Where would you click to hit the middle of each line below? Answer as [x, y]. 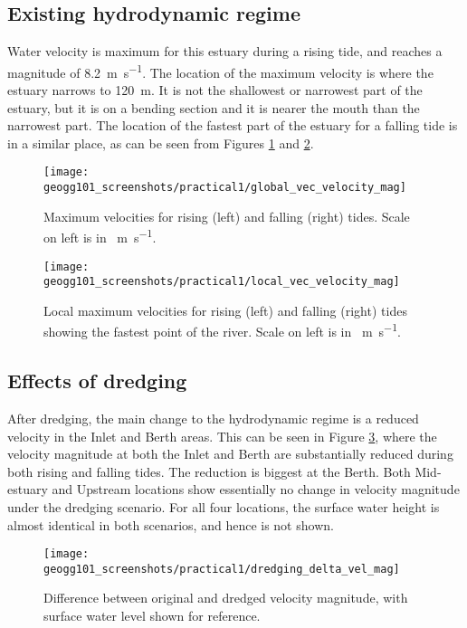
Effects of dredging [97, 381]
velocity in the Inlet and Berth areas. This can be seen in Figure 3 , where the [222, 436]
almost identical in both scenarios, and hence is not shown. [171, 524]
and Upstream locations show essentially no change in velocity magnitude [256, 489]
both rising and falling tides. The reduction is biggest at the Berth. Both [209, 471]
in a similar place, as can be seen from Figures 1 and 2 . [161, 143]
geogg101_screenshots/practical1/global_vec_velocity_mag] [225, 188]
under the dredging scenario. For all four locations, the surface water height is [224, 506]
